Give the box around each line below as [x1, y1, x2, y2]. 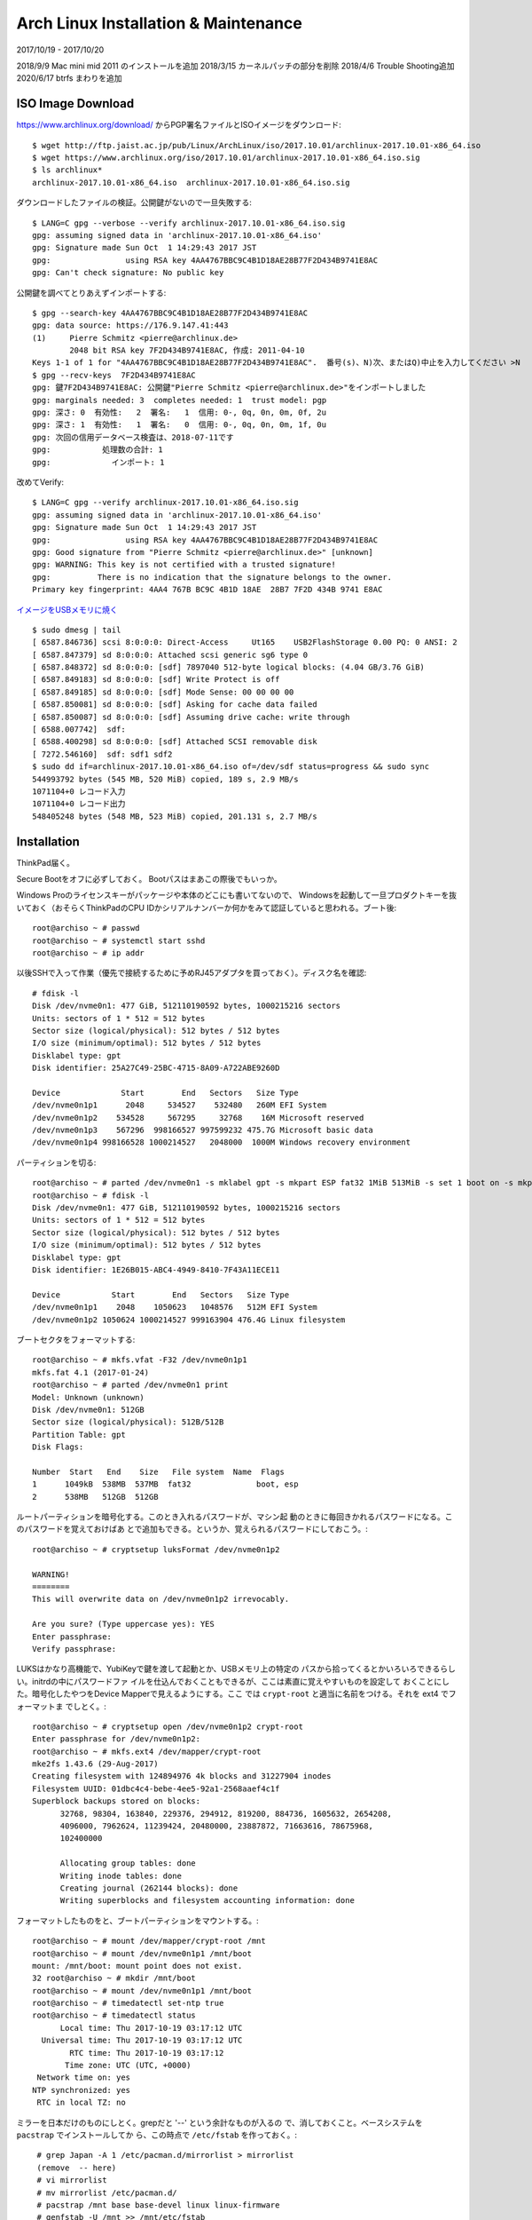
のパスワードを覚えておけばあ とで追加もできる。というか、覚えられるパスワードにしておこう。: [16, 1524, 368, 1534]
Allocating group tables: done [59, 1859, 197, 1868]
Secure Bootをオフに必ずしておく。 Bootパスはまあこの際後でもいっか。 [16, 874, 283, 884]
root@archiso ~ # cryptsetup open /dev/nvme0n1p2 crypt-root [32, 1721, 303, 1732]
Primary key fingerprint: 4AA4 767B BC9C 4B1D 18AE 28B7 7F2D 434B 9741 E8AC [32, 584, 383, 595]
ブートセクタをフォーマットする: [16, 1334, 136, 1344]
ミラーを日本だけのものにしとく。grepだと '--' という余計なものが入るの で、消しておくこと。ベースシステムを [16, 2117, 423, 2128]
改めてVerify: [16, 477, 64, 488]
